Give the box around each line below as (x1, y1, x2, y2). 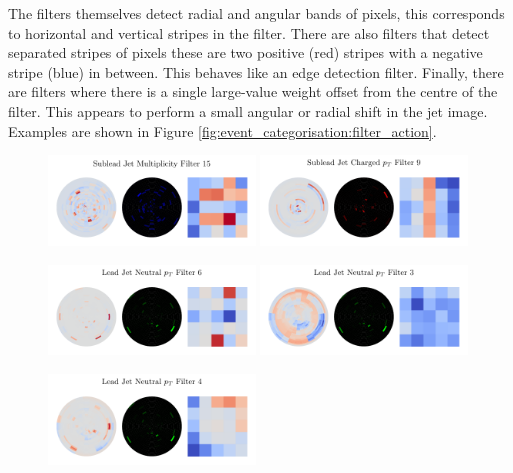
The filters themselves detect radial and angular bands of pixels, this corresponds (8, 3, 505, 23)
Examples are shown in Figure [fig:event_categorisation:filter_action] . (8, 120, 437, 141)
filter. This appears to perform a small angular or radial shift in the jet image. (8, 100, 488, 121)
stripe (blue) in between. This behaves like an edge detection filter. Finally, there (8, 61, 504, 82)
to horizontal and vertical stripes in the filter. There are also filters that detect (8, 22, 490, 43)
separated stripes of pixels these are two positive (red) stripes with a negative (8, 42, 483, 63)
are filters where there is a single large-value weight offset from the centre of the (8, 81, 498, 102)
